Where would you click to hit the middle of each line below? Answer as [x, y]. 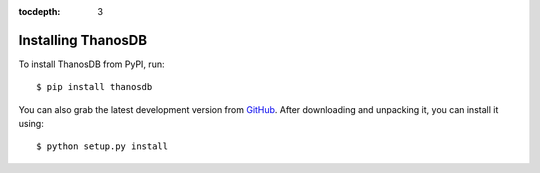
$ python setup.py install [102, 146]
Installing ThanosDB [83, 40]
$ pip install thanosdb [94, 87]
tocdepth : [39, 11]
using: [31, 124]
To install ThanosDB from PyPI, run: [91, 64]
